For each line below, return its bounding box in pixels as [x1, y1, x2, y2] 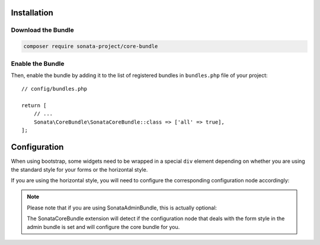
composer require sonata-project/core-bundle [23, 43, 158, 50]
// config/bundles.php [21, 86, 88, 92]
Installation [11, 8, 53, 18]
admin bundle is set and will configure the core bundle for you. [27, 223, 180, 230]
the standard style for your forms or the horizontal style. [11, 166, 148, 173]
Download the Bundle [11, 26, 74, 34]
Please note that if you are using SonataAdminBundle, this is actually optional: [27, 204, 217, 211]
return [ [21, 102, 47, 109]
